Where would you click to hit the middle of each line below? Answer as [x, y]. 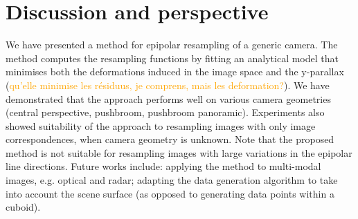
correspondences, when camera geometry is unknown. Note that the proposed [170, 139]
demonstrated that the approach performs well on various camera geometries [168, 98]
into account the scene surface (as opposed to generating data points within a [170, 193]
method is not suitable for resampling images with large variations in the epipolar [179, 152]
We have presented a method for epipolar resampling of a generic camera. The [172, 45]
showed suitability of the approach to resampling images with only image [161, 125]
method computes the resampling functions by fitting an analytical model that [172, 58]
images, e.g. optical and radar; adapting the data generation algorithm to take [172, 180]
